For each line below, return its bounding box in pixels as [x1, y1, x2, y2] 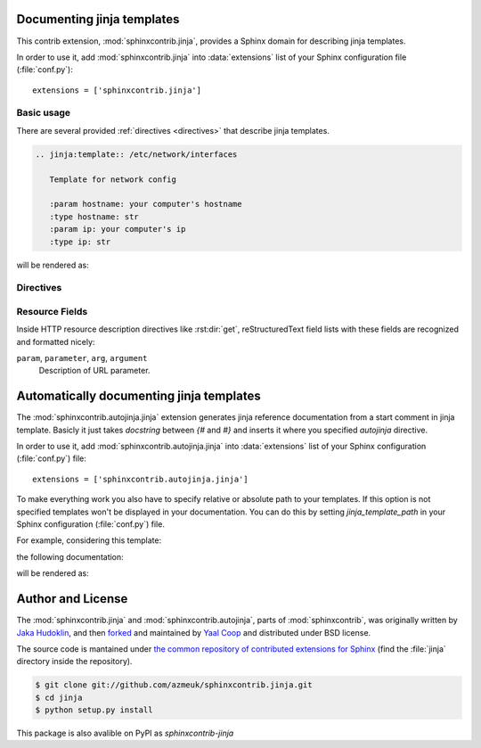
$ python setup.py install [35, 705, 153, 715]
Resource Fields [16, 305, 88, 317]
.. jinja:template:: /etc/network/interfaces [35, 149, 238, 160]
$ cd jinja [35, 692, 83, 703]
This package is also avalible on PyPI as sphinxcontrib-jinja [16, 727, 234, 739]
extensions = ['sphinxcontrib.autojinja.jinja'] [32, 473, 249, 484]
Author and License [16, 591, 128, 606]
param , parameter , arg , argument [16, 353, 148, 364]
